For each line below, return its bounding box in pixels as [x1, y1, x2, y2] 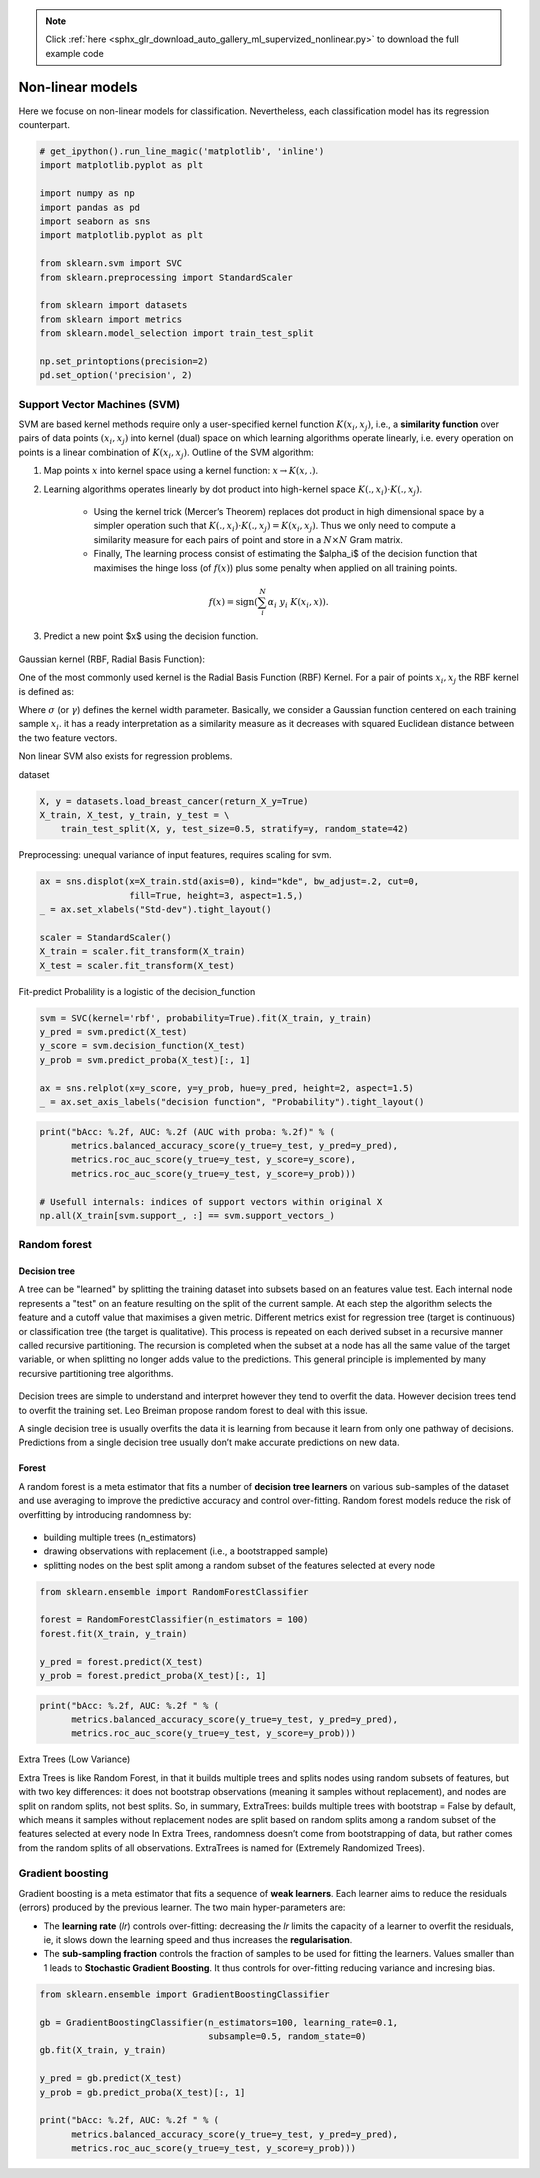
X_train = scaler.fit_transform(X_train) [39, 946, 246, 957]
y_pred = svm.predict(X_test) [39, 1026, 188, 1038]
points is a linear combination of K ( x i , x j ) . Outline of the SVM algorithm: [18, 446, 314, 460]
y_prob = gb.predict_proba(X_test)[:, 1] [39, 2086, 246, 2098]
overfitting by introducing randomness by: [18, 1508, 192, 1520]
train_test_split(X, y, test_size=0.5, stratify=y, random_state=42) [60, 823, 409, 835]
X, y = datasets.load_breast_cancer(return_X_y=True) [39, 795, 309, 807]
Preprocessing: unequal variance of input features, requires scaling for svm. [18, 849, 332, 861]
